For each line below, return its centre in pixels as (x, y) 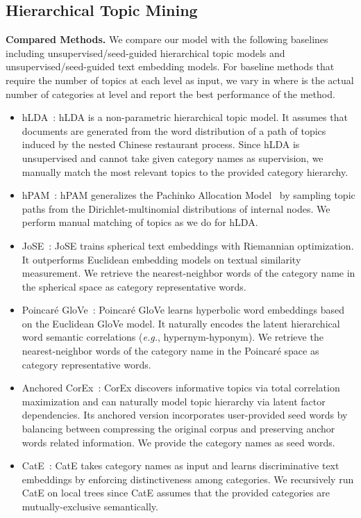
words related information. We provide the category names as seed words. (178, 442)
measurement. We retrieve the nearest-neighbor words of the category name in (188, 273)
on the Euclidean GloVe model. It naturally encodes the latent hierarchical (181, 323)
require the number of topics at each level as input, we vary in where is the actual (180, 80)
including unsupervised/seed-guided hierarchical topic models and (145, 52)
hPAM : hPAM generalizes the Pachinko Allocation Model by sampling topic (188, 195)
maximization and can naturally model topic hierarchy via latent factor (174, 401)
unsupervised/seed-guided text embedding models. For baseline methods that (170, 66)
